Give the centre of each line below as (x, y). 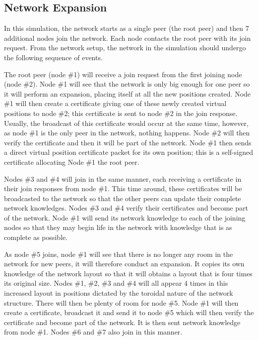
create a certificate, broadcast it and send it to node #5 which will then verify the (129, 312)
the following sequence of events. (53, 57)
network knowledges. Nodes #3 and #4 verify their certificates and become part (126, 208)
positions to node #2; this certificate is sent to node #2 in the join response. (121, 113)
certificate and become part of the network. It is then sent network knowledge (122, 322)
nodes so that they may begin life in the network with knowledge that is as (118, 227)
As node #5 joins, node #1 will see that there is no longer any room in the (119, 254)
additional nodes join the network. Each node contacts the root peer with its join (128, 38)
